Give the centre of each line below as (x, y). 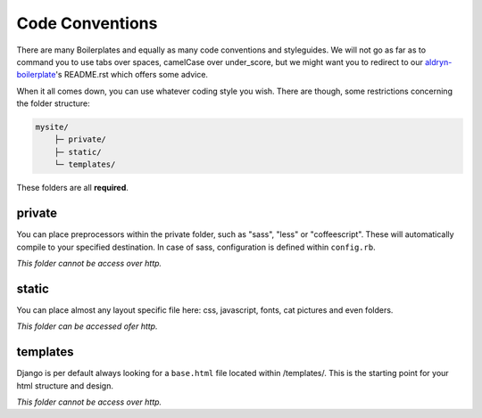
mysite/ (52, 127)
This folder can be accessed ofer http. (87, 326)
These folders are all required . (73, 188)
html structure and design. (65, 385)
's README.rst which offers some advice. (132, 75)
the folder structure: (54, 103)
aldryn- (439, 61)
